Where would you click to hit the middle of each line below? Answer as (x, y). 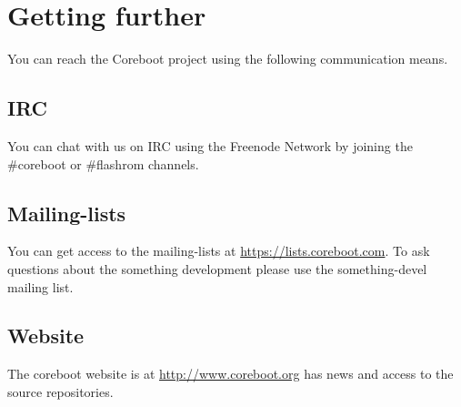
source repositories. (60, 391)
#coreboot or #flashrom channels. (103, 163)
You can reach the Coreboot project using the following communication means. (228, 59)
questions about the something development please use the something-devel (217, 268)
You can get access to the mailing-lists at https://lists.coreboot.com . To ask (219, 251)
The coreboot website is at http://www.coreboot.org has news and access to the (230, 374)
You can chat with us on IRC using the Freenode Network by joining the (210, 145)
